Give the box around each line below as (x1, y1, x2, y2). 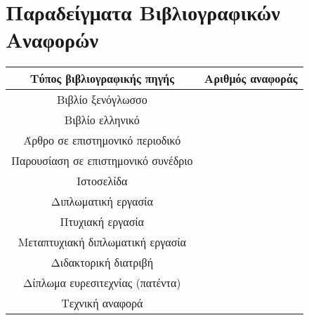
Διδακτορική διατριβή (51, 254, 154, 271)
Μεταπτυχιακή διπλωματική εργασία (18, 234, 186, 251)
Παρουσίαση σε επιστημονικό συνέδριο (11, 152, 193, 169)
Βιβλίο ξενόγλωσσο (56, 91, 147, 108)
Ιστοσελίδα (77, 173, 128, 189)
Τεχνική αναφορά (61, 295, 143, 312)
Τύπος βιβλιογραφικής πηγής (29, 70, 174, 87)
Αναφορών (6, 25, 98, 54)
